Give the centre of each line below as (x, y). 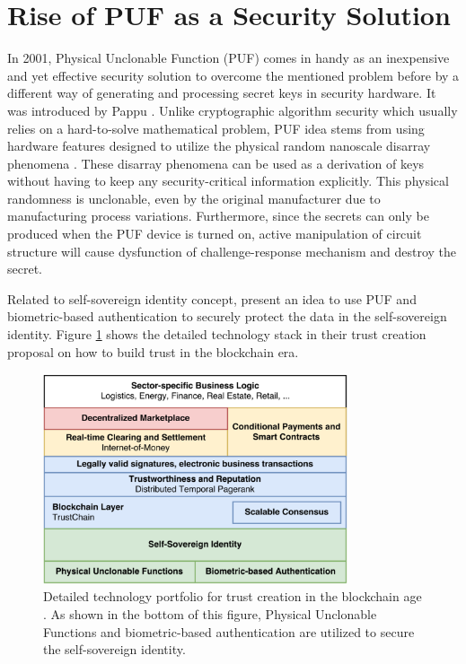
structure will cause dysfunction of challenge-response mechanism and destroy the (232, 251)
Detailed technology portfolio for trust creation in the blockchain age (233, 596)
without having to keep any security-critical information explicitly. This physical (228, 181)
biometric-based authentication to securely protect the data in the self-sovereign (227, 316)
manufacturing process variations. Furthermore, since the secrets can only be (218, 216)
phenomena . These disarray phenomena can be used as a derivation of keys (216, 163)
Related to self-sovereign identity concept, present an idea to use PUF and (212, 298)
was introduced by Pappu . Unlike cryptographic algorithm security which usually (233, 110)
